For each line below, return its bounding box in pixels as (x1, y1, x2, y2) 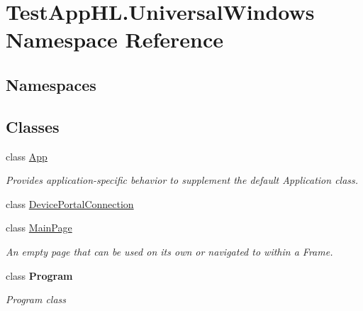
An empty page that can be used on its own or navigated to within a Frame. (6, 244, 333, 258)
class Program (6, 268, 73, 283)
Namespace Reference (6, 25, 223, 54)
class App (6, 148, 48, 163)
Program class (6, 292, 67, 307)
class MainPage (6, 220, 72, 235)
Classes (6, 115, 60, 137)
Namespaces (6, 73, 96, 95)
